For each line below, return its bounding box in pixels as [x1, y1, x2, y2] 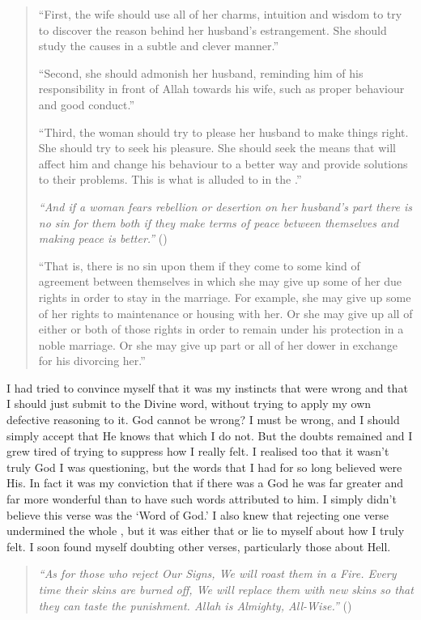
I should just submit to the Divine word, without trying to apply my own [6, 395, 372, 412]
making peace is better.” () [38, 230, 168, 247]
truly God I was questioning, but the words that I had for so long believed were [6, 458, 402, 475]
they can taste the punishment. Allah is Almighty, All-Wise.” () [38, 597, 352, 614]
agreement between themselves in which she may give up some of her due [38, 273, 402, 290]
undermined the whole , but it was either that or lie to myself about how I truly [6, 522, 405, 539]
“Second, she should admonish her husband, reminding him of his [38, 64, 364, 81]
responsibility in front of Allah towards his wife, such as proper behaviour [38, 80, 405, 97]
